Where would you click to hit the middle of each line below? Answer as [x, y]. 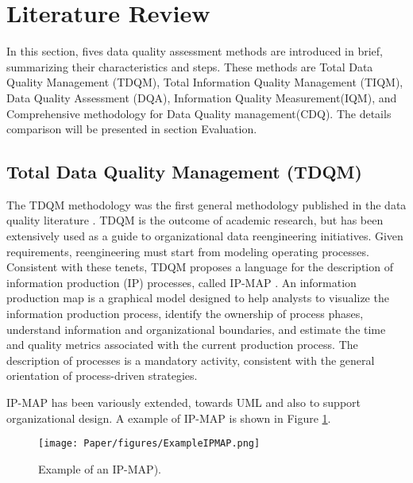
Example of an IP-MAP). [100, 468]
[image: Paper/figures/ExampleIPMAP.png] [149, 444]
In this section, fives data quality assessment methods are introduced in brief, [195, 51]
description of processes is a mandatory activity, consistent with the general [191, 360]
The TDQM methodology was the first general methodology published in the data [206, 204]
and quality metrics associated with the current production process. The [182, 345]
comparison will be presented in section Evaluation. [132, 129]
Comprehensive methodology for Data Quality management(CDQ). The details [199, 113]
